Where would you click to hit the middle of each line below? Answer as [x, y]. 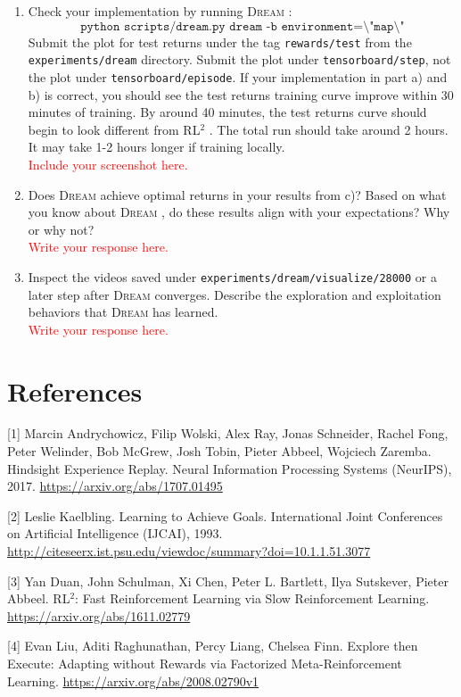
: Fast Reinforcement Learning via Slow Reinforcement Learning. [252, 598]
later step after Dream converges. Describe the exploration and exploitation [235, 294]
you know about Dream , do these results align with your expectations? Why [239, 212]
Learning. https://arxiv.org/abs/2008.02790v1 [133, 680]
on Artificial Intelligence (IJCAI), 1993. [115, 533]
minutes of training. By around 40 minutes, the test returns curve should [227, 112]
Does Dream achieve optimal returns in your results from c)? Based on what [237, 194]
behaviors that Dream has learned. [123, 312]
